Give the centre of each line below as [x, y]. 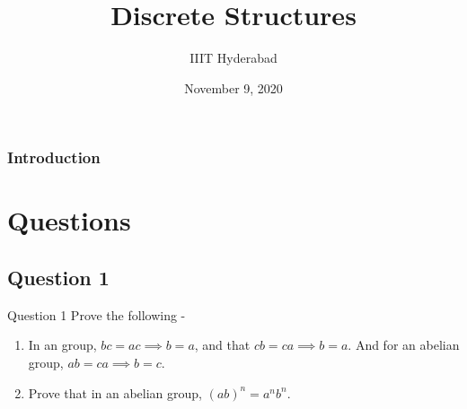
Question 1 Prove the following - [97, 314]
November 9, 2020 [233, 87]
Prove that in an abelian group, [115, 392]
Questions [69, 220]
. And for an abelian [404, 345]
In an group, [62, 345]
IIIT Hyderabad [233, 58]
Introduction [54, 157]
